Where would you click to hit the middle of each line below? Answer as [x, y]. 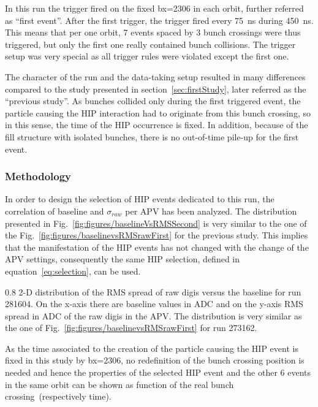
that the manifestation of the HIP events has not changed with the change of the [157, 247]
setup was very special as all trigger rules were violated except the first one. [147, 56]
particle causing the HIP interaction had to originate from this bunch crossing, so [158, 112]
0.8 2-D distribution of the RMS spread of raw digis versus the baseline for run [153, 291]
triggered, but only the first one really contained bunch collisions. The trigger [150, 44]
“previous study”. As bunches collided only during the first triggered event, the [153, 101]
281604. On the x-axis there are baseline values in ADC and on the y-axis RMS [154, 304]
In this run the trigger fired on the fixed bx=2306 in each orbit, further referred [154, 8]
